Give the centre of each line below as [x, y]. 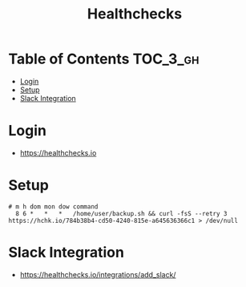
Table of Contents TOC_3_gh [104, 59]
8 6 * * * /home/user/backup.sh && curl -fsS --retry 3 [121, 213]
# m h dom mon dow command [53, 206]
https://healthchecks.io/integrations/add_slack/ [98, 274]
